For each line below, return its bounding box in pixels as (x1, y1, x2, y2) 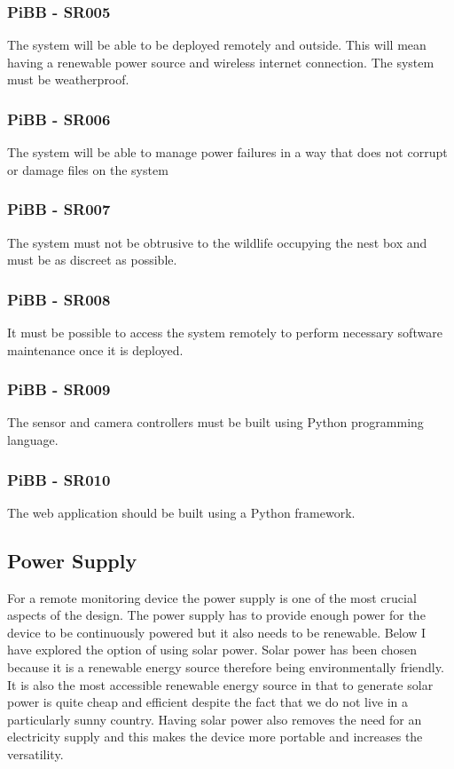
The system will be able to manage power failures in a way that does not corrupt (7, 143, 448, 162)
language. (7, 431, 59, 449)
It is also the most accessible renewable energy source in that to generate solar (7, 675, 434, 694)
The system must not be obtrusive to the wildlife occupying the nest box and (7, 233, 427, 251)
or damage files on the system (7, 160, 168, 178)
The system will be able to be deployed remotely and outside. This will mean (7, 36, 427, 54)
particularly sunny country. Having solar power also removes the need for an (7, 710, 422, 728)
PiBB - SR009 (7, 378, 111, 400)
